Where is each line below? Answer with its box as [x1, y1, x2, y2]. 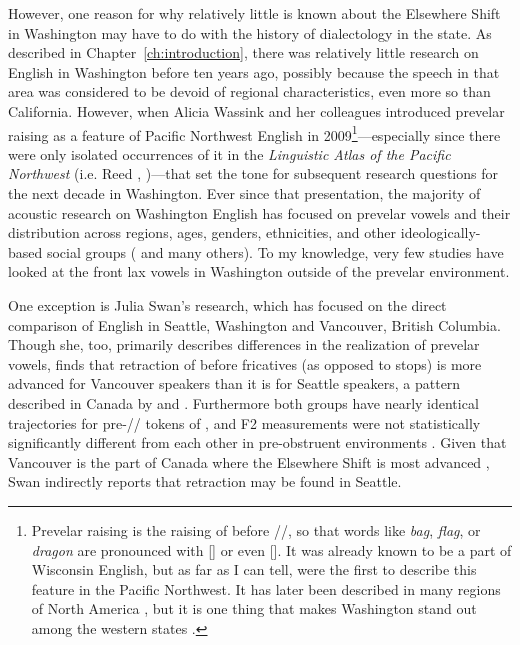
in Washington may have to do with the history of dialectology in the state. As [8, 22, 492, 43]
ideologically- [400, 222, 481, 243]
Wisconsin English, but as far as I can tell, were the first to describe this [31, 559, 477, 580]
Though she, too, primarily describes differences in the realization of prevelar [8, 334, 480, 355]
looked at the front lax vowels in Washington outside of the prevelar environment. [8, 261, 510, 282]
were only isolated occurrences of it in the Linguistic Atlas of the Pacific [8, 143, 451, 164]
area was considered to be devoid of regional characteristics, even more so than [8, 81, 491, 102]
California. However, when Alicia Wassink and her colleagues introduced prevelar [8, 100, 505, 121]
